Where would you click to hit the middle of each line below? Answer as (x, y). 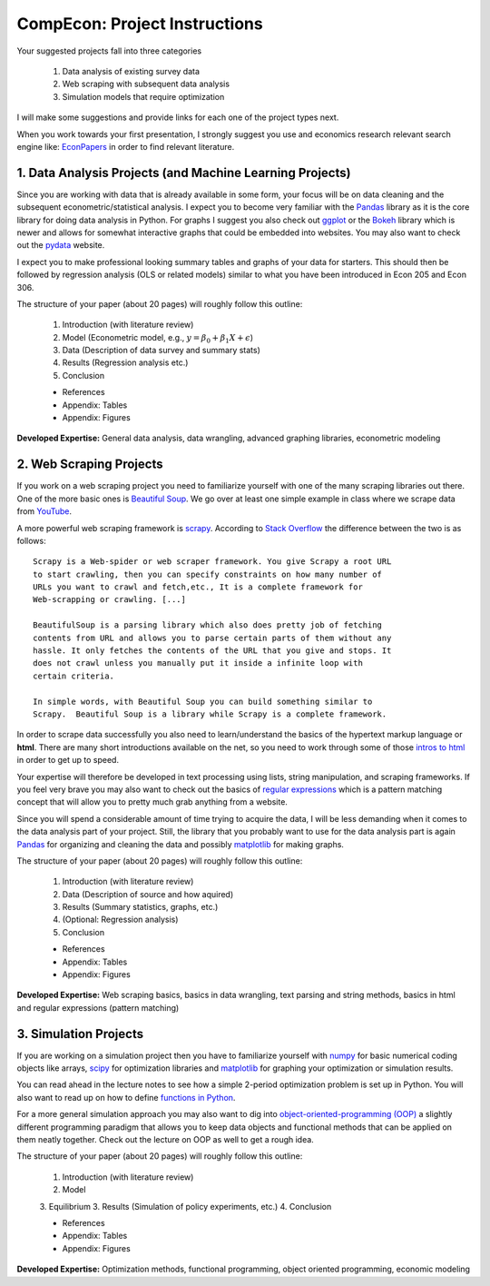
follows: (31, 540)
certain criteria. (74, 676)
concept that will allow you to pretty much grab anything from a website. (152, 802)
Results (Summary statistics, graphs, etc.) (140, 907)
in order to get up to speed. (68, 760)
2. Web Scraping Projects (90, 465)
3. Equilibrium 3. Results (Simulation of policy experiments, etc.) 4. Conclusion (186, 1206)
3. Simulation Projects (80, 1034)
